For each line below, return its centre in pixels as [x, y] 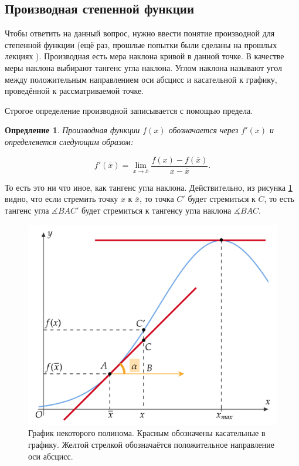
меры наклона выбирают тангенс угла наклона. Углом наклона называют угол [144, 67]
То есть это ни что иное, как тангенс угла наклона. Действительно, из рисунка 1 [149, 187]
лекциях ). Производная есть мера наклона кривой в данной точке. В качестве [145, 56]
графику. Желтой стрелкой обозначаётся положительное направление [152, 444]
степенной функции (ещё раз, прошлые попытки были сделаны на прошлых [141, 44]
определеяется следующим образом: [69, 141]
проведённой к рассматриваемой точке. [74, 91]
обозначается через [203, 130]
